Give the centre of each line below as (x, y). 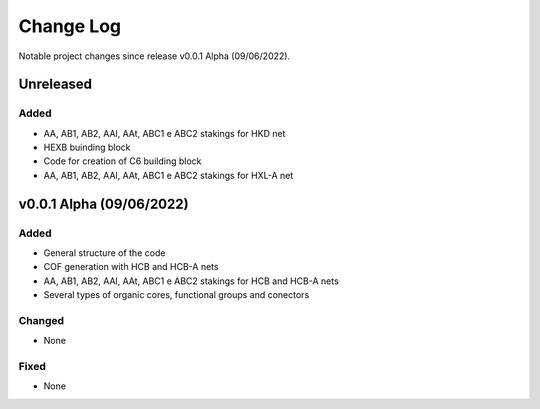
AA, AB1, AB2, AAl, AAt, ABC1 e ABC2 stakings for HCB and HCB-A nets (191, 281)
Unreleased (55, 84)
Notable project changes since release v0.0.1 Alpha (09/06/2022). (154, 56)
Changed (41, 320)
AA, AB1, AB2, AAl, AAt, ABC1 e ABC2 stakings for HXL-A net (168, 175)
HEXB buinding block (87, 147)
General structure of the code (104, 253)
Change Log (70, 26)
